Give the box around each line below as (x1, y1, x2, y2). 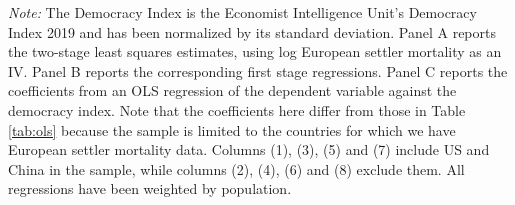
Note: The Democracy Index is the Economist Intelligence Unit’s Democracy (8, 2, 477, 22)
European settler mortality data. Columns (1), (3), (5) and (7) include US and (8, 139, 490, 160)
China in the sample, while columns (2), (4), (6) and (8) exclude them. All (8, 158, 465, 179)
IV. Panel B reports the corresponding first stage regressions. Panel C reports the (8, 60, 508, 81)
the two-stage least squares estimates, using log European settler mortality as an (8, 41, 502, 62)
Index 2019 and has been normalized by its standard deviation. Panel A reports (8, 21, 496, 42)
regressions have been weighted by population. (8, 178, 292, 199)
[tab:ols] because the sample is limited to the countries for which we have (8, 119, 456, 140)
